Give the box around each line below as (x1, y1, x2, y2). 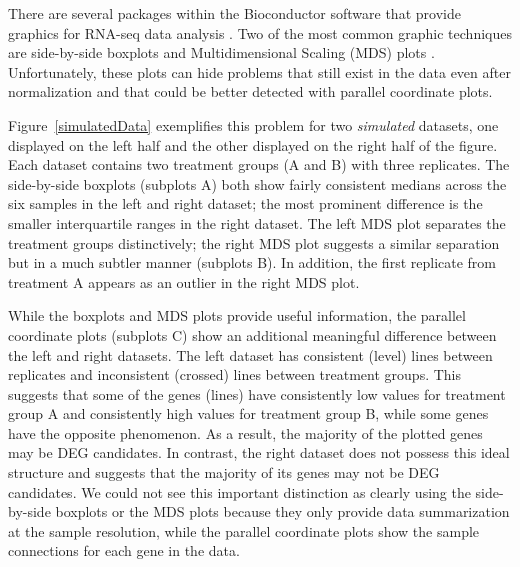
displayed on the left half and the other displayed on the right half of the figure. (8, 134, 498, 155)
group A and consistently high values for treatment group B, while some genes (8, 403, 489, 424)
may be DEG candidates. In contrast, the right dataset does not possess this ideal (8, 442, 510, 463)
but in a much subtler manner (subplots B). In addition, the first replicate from (8, 252, 497, 273)
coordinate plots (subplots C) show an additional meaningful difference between (8, 324, 497, 345)
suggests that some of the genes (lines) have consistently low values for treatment (8, 383, 506, 404)
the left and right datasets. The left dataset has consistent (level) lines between (8, 344, 493, 365)
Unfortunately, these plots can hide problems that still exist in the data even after (8, 61, 511, 82)
